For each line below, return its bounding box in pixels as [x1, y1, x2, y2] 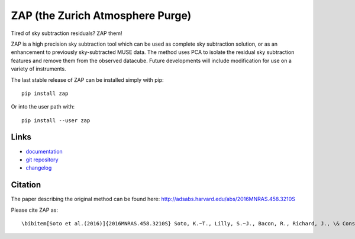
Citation [11, 180, 41, 190]
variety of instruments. [11, 65, 66, 72]
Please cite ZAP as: [11, 206, 59, 213]
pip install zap [21, 90, 69, 97]
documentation [25, 148, 63, 155]
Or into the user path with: [11, 103, 75, 110]
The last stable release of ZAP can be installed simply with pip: [11, 76, 164, 83]
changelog [25, 164, 52, 171]
